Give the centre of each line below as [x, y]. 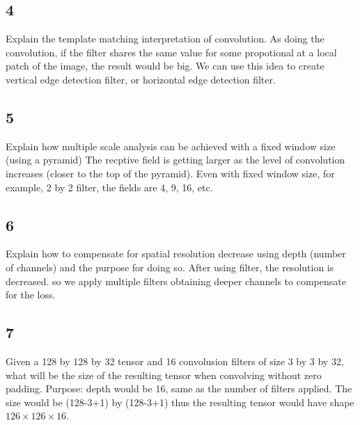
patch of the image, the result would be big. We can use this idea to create [165, 66]
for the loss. [31, 295]
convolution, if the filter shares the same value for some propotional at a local [171, 52]
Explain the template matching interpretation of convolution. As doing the [165, 39]
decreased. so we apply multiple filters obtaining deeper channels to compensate [176, 281]
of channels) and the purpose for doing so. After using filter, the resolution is [170, 267]
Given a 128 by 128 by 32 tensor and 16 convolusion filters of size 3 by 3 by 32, [175, 361]
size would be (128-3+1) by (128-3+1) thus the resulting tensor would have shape [180, 402]
